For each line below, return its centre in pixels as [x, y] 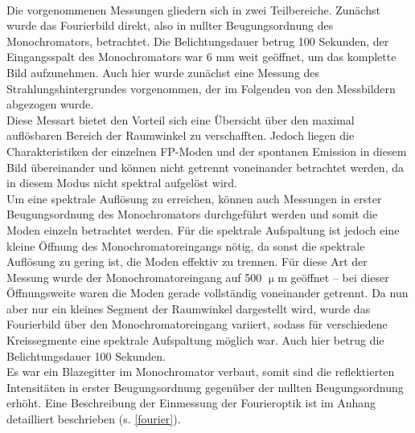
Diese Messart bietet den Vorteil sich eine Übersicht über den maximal [181, 119]
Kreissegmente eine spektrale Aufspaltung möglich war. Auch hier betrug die [195, 340]
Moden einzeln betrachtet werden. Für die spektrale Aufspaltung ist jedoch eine [203, 229]
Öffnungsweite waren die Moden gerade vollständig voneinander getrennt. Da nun [207, 293]
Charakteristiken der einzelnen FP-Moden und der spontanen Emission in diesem [207, 151]
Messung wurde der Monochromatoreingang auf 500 [134, 277]
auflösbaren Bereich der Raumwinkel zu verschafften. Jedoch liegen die [181, 135]
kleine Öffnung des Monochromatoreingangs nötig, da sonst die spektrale [186, 245]
